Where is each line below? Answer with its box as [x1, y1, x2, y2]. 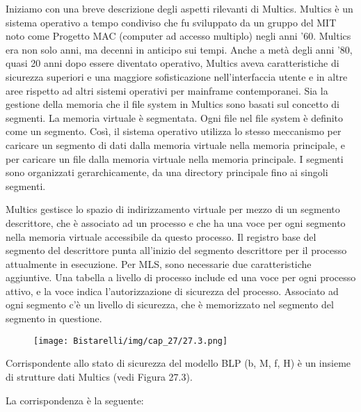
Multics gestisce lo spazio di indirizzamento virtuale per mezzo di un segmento [6, 202, 340, 216]
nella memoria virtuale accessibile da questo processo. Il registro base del [6, 229, 316, 244]
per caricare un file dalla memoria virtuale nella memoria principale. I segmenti [6, 151, 344, 166]
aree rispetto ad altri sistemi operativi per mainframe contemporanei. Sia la [6, 83, 328, 97]
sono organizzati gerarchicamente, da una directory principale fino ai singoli [6, 165, 328, 180]
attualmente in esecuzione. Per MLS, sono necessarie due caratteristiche [6, 256, 312, 271]
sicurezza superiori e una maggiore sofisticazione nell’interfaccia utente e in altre [6, 69, 348, 84]
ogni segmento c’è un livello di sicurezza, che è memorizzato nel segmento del [6, 297, 334, 312]
